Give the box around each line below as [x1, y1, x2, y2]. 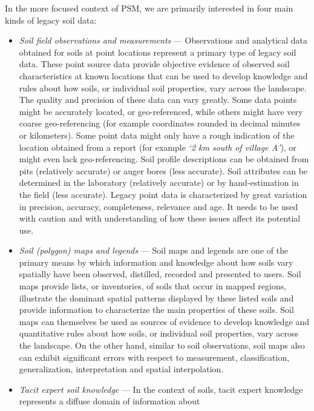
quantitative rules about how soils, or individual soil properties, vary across [19, 327, 299, 340]
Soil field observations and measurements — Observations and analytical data [19, 34, 308, 47]
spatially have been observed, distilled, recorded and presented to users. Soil [19, 268, 301, 280]
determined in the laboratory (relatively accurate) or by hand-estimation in [19, 176, 299, 189]
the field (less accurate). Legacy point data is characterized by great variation [19, 188, 307, 200]
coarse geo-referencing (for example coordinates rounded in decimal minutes [19, 117, 301, 130]
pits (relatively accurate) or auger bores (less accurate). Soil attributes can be [19, 164, 308, 177]
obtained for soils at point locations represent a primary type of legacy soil [19, 45, 296, 58]
